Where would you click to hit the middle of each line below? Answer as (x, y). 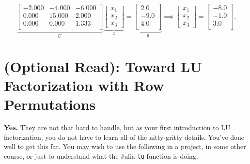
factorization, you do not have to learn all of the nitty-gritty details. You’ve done (124, 137)
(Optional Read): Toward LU (103, 66)
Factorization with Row (84, 85)
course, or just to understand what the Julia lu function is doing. (101, 156)
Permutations (50, 104)
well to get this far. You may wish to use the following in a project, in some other (125, 146)
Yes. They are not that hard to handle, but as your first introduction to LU (117, 127)
